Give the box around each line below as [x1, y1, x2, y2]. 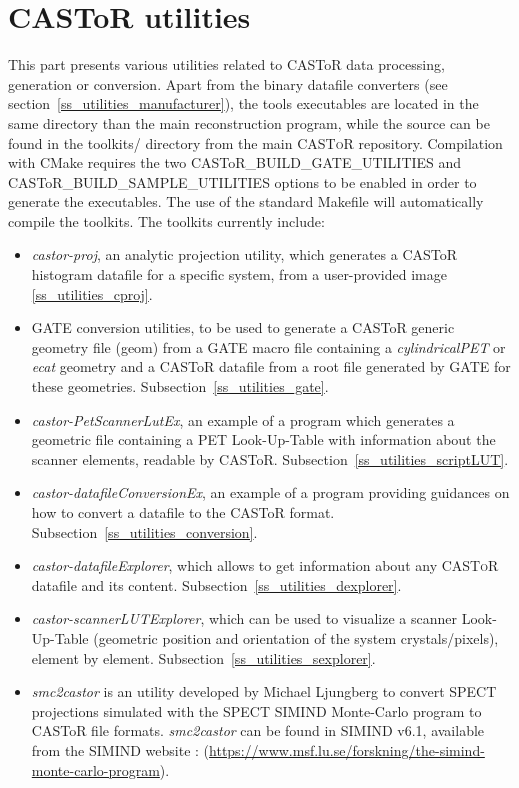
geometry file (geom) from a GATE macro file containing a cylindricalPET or [31, 336, 506, 357]
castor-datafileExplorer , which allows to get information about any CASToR [31, 555, 499, 576]
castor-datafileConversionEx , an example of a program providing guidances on [31, 482, 510, 503]
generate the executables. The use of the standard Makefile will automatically [8, 191, 484, 212]
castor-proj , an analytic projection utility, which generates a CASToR [31, 244, 458, 265]
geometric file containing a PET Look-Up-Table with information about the [31, 429, 496, 450]
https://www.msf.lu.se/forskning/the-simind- [209, 739, 485, 760]
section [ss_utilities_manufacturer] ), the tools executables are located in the [8, 93, 479, 114]
